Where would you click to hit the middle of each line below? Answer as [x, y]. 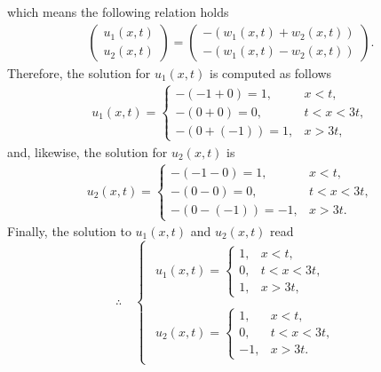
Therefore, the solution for [79, 72]
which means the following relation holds [118, 12]
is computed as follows [271, 72]
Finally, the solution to [69, 231]
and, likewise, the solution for [87, 151]
